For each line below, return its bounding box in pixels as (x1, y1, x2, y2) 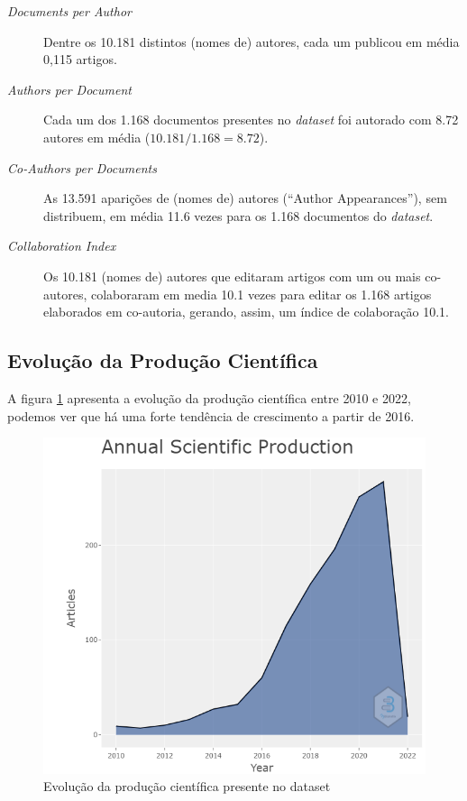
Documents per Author (7, 2, 132, 20)
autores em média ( (43, 127, 151, 146)
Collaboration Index (7, 236, 116, 255)
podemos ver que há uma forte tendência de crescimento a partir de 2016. (7, 406, 415, 425)
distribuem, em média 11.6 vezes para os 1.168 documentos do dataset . (43, 206, 434, 225)
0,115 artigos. (43, 50, 117, 69)
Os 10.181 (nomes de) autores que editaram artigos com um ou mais (43, 266, 421, 285)
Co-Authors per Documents (7, 158, 157, 177)
